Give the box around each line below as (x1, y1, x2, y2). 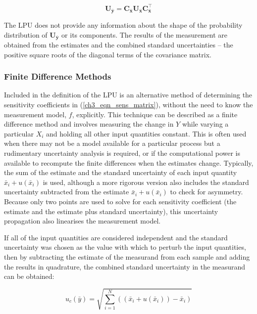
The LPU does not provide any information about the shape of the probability (4, 19, 243, 30)
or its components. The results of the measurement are (61, 29, 228, 40)
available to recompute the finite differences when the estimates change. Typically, (4, 157, 254, 168)
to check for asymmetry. (170, 186, 243, 197)
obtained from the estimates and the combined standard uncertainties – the (4, 40, 233, 49)
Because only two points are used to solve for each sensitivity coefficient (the (4, 196, 237, 206)
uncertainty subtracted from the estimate (4, 186, 129, 197)
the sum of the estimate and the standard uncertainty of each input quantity (4, 167, 237, 178)
